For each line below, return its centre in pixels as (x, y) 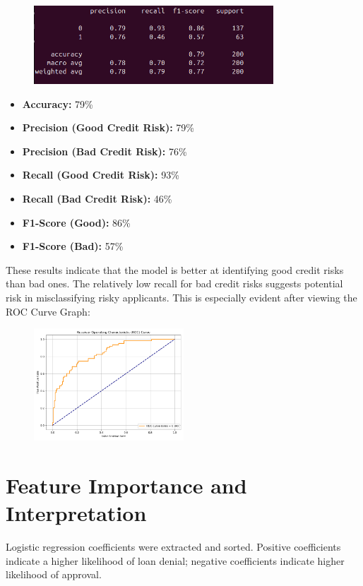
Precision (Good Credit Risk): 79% (108, 127)
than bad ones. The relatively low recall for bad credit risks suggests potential (174, 283)
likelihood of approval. (54, 574)
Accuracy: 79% (58, 103)
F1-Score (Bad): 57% (73, 246)
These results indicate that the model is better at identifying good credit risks (175, 269)
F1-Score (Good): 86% (76, 222)
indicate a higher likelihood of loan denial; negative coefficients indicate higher (175, 560)
